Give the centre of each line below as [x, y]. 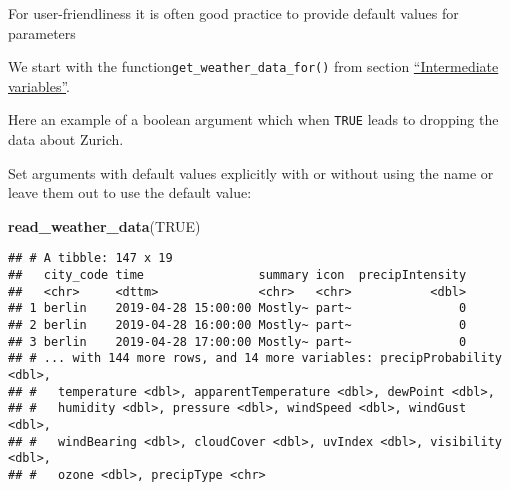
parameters [42, 32]
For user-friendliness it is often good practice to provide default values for [233, 13]
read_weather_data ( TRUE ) [104, 225]
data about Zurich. [66, 139]
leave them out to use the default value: [130, 192]
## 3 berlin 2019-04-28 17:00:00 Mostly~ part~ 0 [237, 341]
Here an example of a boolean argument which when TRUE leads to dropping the [253, 119]
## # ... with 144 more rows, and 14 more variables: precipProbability [255, 358]
